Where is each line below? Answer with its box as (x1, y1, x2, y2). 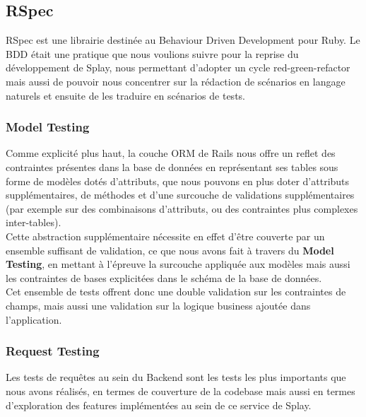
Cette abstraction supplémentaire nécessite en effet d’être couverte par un (6, 228, 325, 243)
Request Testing (6, 342, 100, 360)
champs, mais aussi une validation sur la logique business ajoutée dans (6, 298, 311, 312)
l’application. (6, 312, 62, 327)
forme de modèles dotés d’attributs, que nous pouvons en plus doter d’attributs (6, 173, 350, 188)
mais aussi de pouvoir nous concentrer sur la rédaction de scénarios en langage (6, 74, 346, 88)
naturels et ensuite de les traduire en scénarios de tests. (6, 88, 245, 102)
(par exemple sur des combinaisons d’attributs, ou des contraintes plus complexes (6, 201, 358, 216)
